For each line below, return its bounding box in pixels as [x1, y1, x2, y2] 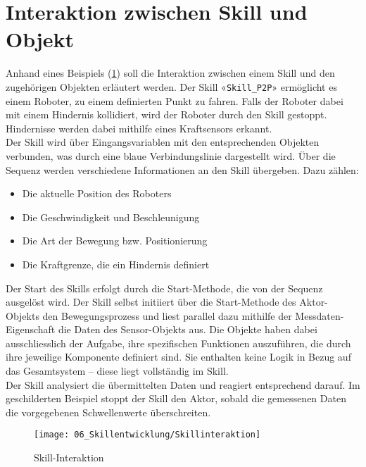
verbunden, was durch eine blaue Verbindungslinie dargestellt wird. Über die [6, 148, 336, 163]
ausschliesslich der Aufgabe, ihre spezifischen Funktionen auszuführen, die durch [6, 335, 351, 350]
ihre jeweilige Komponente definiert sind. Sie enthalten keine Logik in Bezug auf [6, 349, 351, 364]
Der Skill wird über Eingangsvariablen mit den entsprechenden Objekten [6, 135, 320, 149]
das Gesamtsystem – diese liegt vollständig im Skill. [6, 363, 229, 378]
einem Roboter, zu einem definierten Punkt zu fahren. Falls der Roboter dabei [6, 93, 343, 108]
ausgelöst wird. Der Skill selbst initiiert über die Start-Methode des [6, 294, 296, 309]
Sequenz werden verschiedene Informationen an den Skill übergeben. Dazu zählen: [6, 162, 359, 177]
